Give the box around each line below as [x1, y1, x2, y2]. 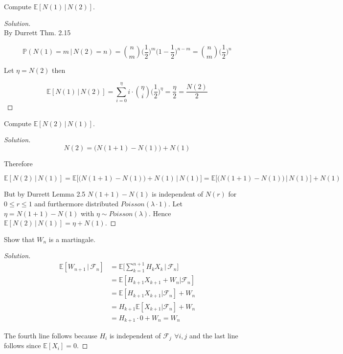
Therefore [4, 158, 33, 168]
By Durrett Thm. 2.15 [4, 27, 71, 38]
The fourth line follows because [4, 331, 97, 341]
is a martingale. [48, 234, 95, 244]
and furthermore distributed [34, 198, 119, 208]
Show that [4, 234, 35, 244]
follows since [4, 340, 41, 351]
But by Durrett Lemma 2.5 [4, 189, 86, 199]
